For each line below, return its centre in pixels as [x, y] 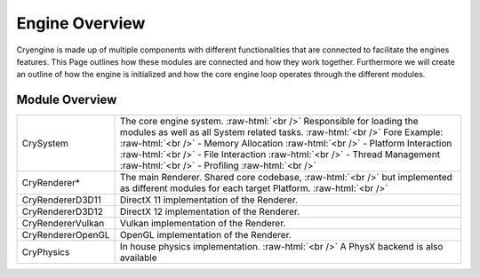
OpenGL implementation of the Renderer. [206, 235]
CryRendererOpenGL [66, 235]
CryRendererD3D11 [62, 200]
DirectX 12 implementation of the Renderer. [210, 211]
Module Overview [67, 100]
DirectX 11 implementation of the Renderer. [209, 200]
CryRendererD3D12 [63, 211]
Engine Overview [81, 23]
